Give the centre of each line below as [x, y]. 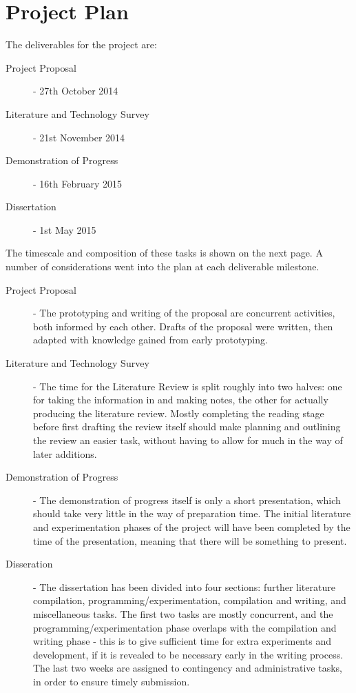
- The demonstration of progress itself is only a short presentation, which [187, 500]
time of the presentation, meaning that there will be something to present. [190, 540]
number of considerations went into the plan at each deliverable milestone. [163, 267]
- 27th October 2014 [76, 91]
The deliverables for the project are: [81, 44]
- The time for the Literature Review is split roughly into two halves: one [188, 386]
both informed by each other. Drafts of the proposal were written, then [183, 326]
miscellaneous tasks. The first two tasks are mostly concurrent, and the [183, 613]
